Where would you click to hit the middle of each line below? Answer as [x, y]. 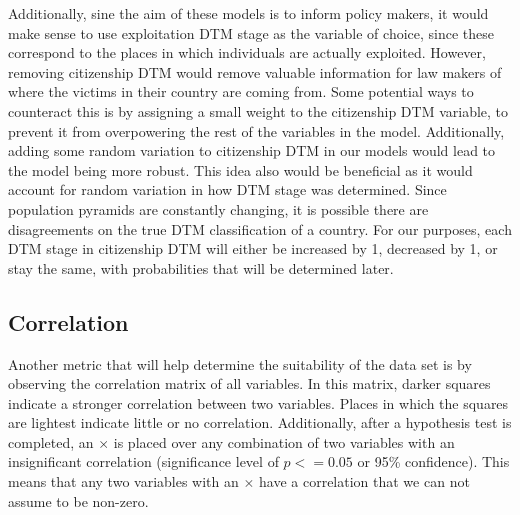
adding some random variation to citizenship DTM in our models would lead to [252, 150]
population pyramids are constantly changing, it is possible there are [218, 208]
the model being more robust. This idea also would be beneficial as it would [240, 169]
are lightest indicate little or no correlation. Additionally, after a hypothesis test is [260, 422]
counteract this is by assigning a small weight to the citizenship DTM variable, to [258, 110]
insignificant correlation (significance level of [143, 461]
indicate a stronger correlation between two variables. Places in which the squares [258, 402]
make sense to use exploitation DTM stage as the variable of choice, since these [251, 32]
